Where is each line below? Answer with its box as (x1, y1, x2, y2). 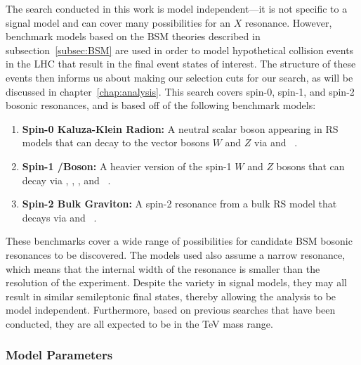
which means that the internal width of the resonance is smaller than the (6, 261, 320, 276)
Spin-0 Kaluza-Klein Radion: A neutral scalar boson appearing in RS (22, 121, 339, 136)
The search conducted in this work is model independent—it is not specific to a (6, 1, 348, 15)
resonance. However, (244, 15, 332, 30)
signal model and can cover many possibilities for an (6, 15, 231, 30)
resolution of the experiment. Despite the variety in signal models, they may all (6, 275, 347, 290)
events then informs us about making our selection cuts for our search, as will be (6, 70, 353, 84)
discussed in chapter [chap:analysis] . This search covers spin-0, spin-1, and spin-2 (6, 84, 355, 98)
